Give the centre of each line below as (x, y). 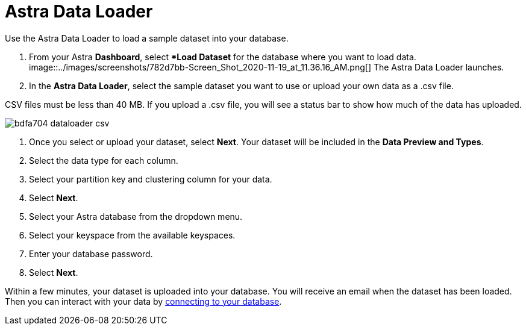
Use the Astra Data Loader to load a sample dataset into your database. (147, 38)
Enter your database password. (91, 254)
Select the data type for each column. (104, 160)
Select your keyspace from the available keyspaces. (132, 235)
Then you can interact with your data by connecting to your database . (143, 301)
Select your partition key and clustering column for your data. (151, 179)
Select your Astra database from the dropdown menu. (136, 216)
